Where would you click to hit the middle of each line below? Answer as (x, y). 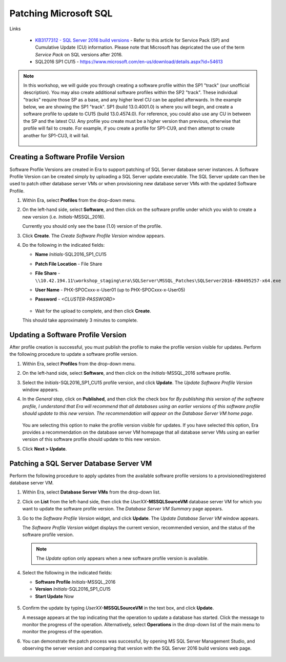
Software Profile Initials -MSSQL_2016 (75, 582)
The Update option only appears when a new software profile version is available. (122, 559)
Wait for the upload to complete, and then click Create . (93, 311)
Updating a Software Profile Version (68, 335)
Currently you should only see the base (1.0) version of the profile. (92, 226)
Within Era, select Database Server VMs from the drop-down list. (91, 492)
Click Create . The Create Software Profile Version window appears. (94, 236)
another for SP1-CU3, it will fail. (56, 135)
